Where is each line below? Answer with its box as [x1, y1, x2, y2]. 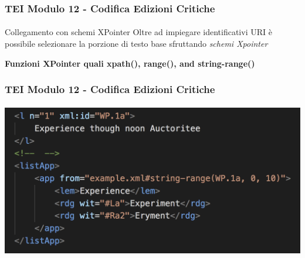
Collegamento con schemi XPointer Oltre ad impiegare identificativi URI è [5, 26, 272, 38]
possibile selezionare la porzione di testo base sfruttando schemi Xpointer [5, 37, 268, 50]
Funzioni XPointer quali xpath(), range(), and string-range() [5, 57, 255, 69]
